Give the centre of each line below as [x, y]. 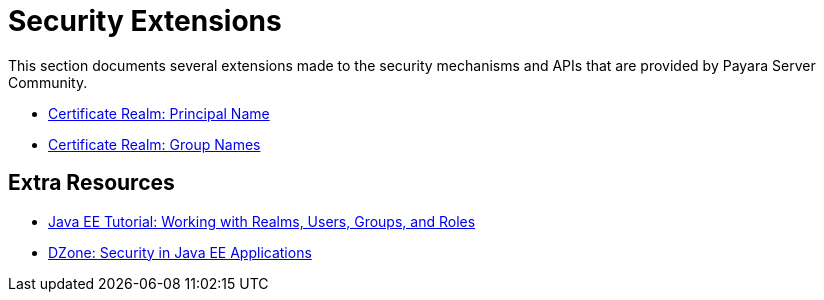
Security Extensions [145, 21]
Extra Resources [91, 183]
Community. [48, 82]
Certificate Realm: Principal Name [159, 113]
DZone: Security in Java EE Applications [180, 252]
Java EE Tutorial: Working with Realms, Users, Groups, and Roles [262, 221]
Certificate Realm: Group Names [154, 144]
